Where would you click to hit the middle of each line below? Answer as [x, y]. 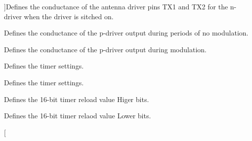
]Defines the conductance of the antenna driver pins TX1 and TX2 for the [116, 6]
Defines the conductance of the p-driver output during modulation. [105, 49]
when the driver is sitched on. [69, 16]
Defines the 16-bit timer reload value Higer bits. [77, 99]
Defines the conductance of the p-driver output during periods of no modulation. [126, 33]
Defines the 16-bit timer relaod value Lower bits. [78, 116]
